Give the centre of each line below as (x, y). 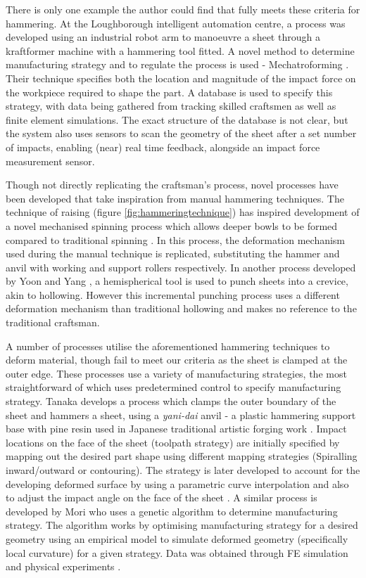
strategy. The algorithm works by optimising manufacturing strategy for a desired (182, 525)
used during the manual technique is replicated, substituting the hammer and (173, 253)
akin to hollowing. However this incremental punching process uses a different (173, 294)
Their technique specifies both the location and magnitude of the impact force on (181, 78)
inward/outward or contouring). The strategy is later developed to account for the (183, 470)
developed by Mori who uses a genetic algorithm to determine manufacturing (172, 511)
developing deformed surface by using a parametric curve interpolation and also (177, 483)
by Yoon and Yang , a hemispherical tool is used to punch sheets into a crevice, (177, 281)
